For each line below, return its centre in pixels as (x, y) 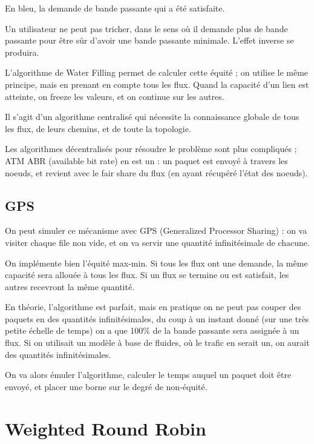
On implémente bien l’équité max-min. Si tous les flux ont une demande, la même (156, 263)
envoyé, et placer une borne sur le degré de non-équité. (106, 386)
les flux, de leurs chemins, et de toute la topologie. (98, 128)
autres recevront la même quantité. (70, 286)
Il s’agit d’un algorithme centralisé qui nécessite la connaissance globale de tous (152, 117)
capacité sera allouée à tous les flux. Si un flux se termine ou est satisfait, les (147, 275)
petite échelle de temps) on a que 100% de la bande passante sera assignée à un (152, 330)
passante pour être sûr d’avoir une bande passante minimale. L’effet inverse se (149, 40)
